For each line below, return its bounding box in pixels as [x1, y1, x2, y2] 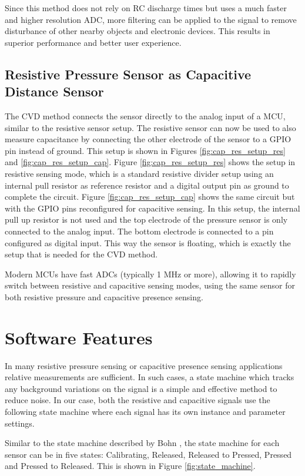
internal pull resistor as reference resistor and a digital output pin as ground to [5, 179, 289, 191]
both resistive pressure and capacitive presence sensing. [5, 290, 203, 303]
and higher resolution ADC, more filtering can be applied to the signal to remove [5, 13, 297, 25]
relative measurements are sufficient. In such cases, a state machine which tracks [5, 371, 294, 383]
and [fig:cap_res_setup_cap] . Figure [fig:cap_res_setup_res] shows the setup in [5, 156, 296, 168]
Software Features [5, 325, 153, 349]
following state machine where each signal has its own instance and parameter [5, 405, 286, 417]
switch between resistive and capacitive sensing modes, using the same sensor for [5, 279, 295, 291]
